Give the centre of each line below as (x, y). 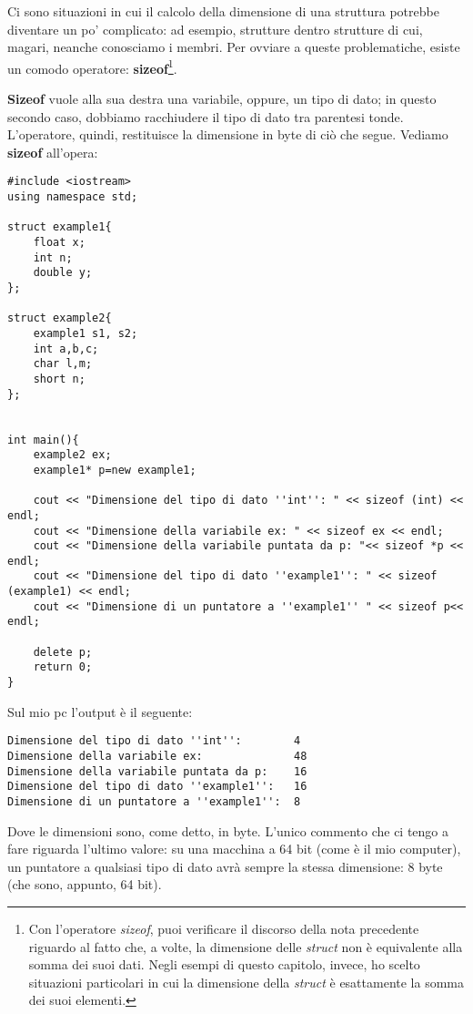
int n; (53, 257)
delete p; (63, 652)
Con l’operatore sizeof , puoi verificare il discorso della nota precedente (224, 928)
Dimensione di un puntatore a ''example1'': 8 (154, 801)
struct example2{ (60, 318)
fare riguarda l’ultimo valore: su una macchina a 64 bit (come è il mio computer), (234, 849)
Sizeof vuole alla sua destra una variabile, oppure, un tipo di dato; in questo (222, 99)
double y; (63, 273)
